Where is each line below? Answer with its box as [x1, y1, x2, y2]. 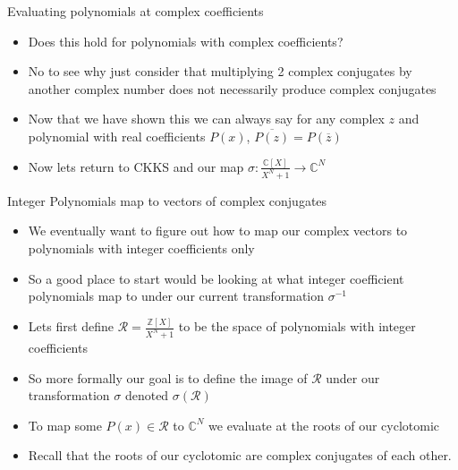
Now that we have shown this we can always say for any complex [28, 109, 385, 128]
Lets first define [28, 317, 114, 336]
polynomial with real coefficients [28, 126, 206, 145]
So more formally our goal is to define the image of [28, 368, 308, 387]
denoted [124, 386, 169, 405]
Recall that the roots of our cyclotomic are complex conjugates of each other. [28, 446, 452, 465]
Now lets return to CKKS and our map [28, 157, 244, 175]
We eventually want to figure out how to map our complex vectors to [28, 221, 408, 240]
